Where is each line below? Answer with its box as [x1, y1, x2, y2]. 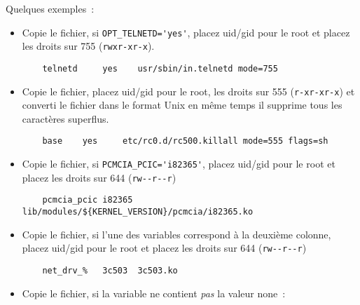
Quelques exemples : [6, 1, 95, 15]
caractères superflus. [22, 111, 109, 126]
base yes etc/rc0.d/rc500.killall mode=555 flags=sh [42, 136, 328, 147]
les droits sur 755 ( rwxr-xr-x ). [22, 39, 155, 53]
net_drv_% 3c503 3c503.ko [42, 265, 178, 276]
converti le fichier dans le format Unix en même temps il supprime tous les [22, 97, 342, 112]
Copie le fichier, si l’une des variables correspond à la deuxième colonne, [22, 226, 331, 241]
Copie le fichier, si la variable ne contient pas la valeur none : [22, 285, 286, 300]
